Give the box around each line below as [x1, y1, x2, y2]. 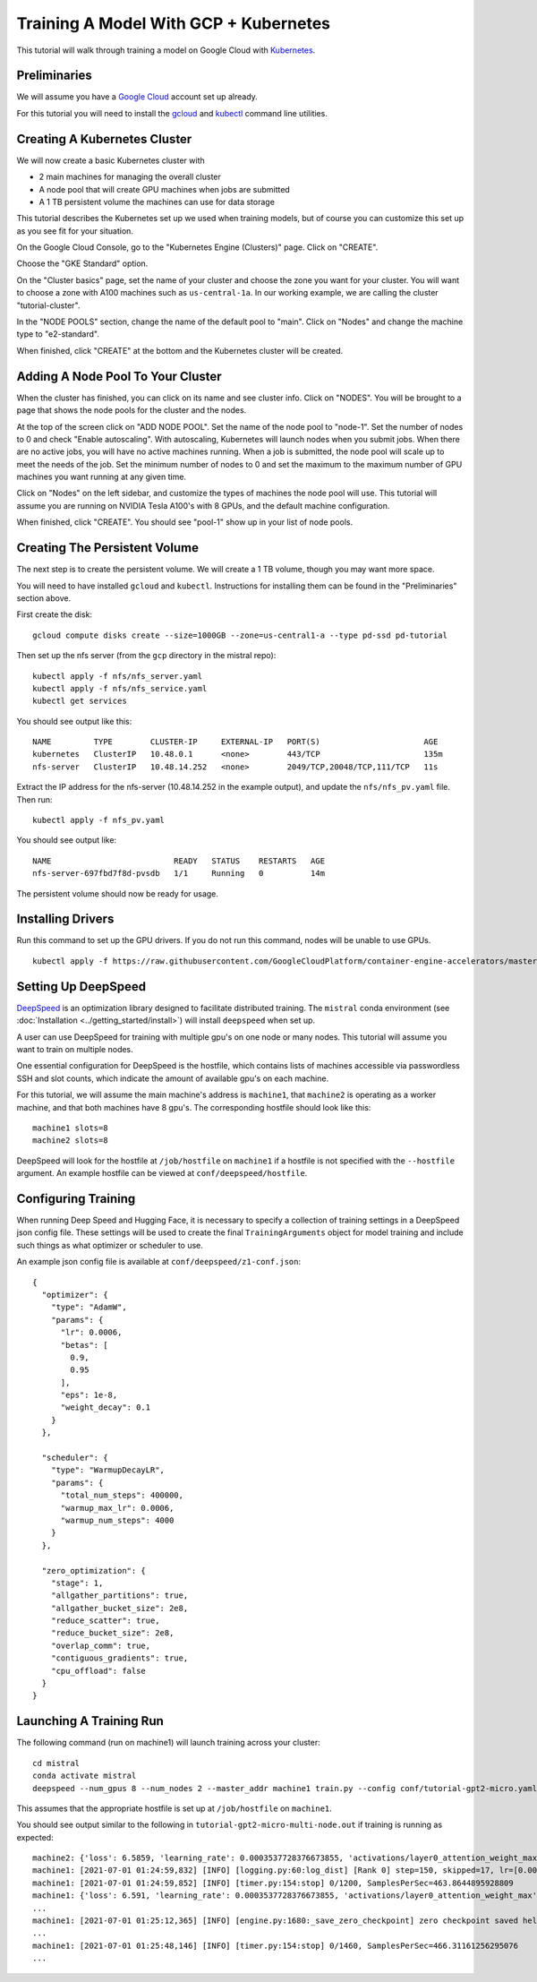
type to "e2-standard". [16, 329, 100, 339]
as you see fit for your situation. [16, 225, 134, 236]
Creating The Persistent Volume [16, 540, 199, 555]
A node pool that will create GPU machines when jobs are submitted [38, 184, 290, 194]
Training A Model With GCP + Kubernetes [16, 13, 331, 33]
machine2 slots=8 [32, 1136, 108, 1145]
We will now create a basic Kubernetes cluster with [16, 155, 205, 166]
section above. [16, 592, 72, 604]
